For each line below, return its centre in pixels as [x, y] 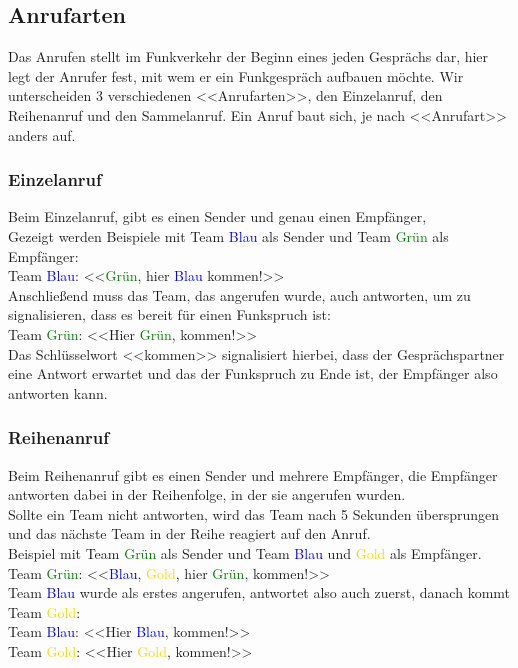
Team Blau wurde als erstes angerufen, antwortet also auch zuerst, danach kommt [259, 592]
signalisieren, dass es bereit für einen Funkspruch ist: [169, 314]
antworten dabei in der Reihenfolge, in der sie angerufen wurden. [207, 494]
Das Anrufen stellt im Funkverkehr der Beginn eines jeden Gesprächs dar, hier [248, 56]
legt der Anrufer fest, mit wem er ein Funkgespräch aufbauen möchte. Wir [236, 75]
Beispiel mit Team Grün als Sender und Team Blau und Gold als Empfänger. [245, 552]
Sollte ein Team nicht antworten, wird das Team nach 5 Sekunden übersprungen [254, 513]
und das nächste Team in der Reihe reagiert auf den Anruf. [189, 533]
